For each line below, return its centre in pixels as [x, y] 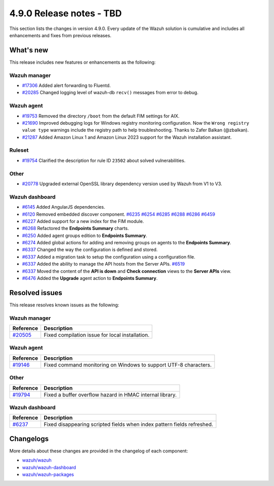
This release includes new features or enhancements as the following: [82, 62]
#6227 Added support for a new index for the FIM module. [83, 221]
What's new [29, 50]
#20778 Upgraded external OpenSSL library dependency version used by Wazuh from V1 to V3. [122, 184]
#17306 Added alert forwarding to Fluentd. [66, 85]
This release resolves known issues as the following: [64, 305]
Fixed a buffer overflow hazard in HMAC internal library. [110, 394]
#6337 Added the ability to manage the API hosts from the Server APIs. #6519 [104, 264]
